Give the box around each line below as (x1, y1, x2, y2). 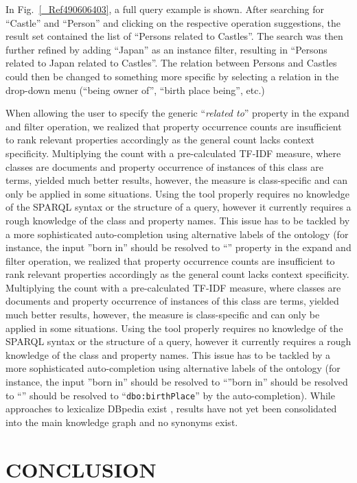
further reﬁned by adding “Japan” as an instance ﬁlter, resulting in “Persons (5, 42, 327, 56)
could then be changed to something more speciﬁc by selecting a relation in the (5, 69, 339, 83)
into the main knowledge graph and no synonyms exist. (5, 414, 238, 429)
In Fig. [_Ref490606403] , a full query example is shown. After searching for (5, 2, 324, 16)
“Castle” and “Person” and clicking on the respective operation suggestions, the (5, 15, 341, 30)
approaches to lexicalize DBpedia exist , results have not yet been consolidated (5, 401, 337, 416)
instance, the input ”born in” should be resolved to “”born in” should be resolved (5, 375, 348, 389)
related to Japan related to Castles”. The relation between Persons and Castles (5, 56, 337, 70)
